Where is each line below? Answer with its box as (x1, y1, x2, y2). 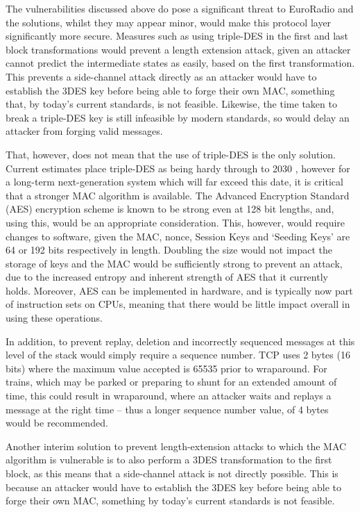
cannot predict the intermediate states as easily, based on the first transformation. (6, 56, 355, 70)
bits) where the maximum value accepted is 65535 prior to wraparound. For (6, 361, 327, 375)
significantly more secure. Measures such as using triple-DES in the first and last (6, 28, 348, 43)
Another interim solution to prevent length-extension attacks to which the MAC (6, 438, 347, 453)
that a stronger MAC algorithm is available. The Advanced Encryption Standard (6, 188, 350, 202)
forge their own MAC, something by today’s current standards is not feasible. (6, 493, 335, 508)
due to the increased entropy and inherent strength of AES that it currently (6, 270, 328, 284)
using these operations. (6, 311, 103, 325)
